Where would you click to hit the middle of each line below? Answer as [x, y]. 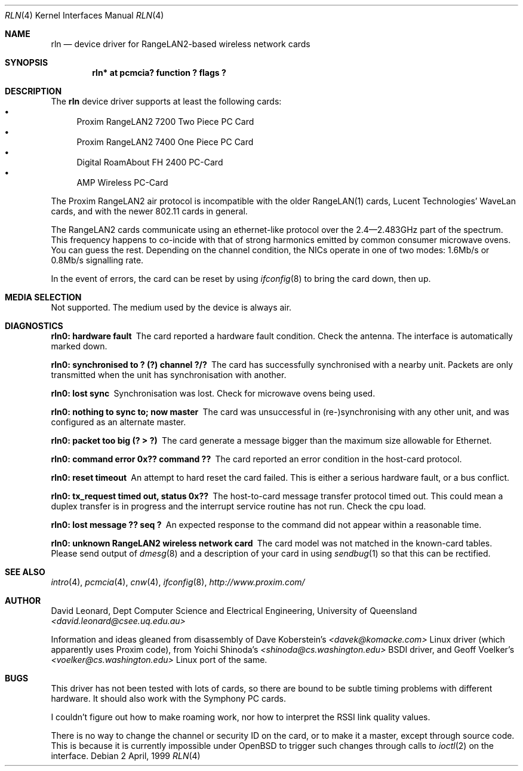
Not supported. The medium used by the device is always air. [171, 307]
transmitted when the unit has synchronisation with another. [169, 375]
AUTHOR [23, 600]
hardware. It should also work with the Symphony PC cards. [169, 698]
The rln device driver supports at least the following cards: [166, 101]
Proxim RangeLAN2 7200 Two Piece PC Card [165, 122]
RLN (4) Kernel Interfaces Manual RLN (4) [84, 15]
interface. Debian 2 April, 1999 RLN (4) [126, 756]
